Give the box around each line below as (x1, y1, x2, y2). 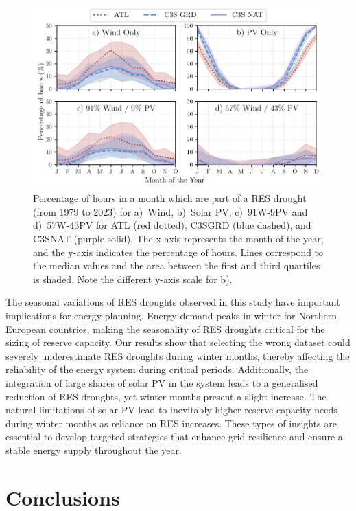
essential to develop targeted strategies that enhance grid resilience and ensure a (5, 429, 343, 444)
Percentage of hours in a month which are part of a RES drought (33, 191, 307, 205)
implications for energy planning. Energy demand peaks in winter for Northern (5, 308, 337, 323)
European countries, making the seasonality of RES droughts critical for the (5, 321, 325, 336)
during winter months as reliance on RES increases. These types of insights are (5, 416, 337, 430)
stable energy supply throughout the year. (5, 442, 182, 457)
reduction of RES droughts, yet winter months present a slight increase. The (5, 389, 327, 403)
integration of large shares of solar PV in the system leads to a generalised (5, 376, 318, 389)
